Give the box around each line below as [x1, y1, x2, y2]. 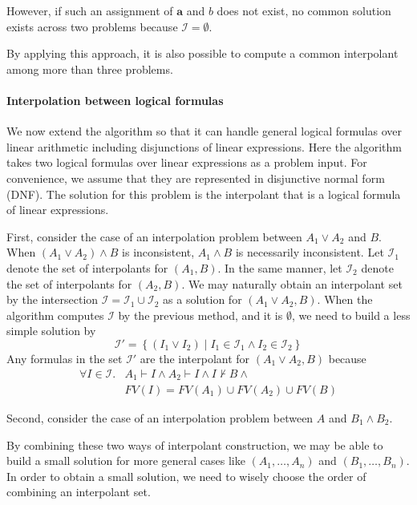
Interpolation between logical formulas [6, 91, 224, 108]
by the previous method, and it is [118, 306, 283, 323]
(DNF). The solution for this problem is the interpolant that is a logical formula [6, 185, 401, 202]
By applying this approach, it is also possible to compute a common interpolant [6, 45, 399, 62]
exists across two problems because [6, 18, 178, 34]
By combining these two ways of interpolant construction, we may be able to [6, 436, 383, 453]
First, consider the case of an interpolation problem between [6, 228, 302, 244]
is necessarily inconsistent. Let [235, 244, 384, 261]
